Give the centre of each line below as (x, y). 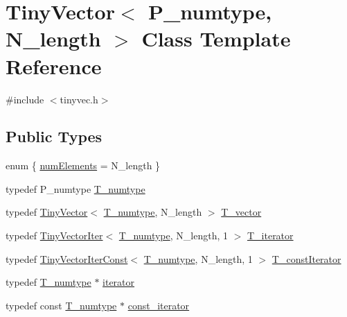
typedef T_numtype (48, 282)
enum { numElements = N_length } (83, 165)
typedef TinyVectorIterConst (67, 258)
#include (25, 99)
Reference (54, 66)
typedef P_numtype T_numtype (75, 188)
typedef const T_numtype (61, 305)
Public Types (54, 136)
